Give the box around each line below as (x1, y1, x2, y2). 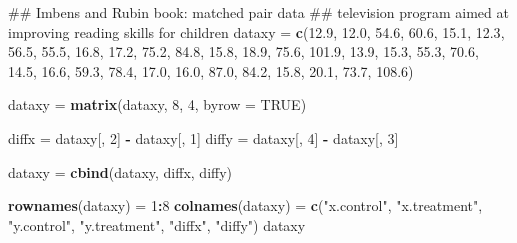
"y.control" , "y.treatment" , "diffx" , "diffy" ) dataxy (8, 214, 306, 235)
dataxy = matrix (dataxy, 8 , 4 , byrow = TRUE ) (8, 94, 307, 115)
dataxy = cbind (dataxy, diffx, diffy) (8, 161, 233, 182)
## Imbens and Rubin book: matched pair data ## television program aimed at (8, 2, 509, 22)
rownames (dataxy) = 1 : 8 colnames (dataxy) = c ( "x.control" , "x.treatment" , (8, 195, 483, 216)
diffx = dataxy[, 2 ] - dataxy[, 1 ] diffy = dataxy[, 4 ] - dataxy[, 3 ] (8, 127, 399, 148)
